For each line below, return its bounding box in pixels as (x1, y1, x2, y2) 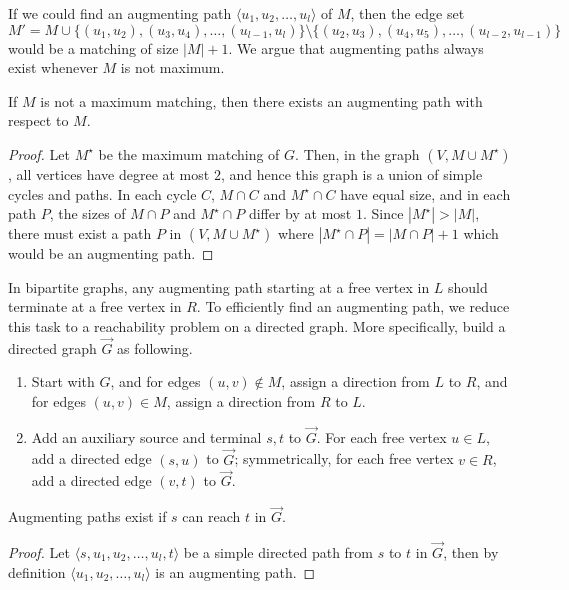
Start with (31, 371, 95, 392)
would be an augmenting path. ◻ (8, 243, 214, 264)
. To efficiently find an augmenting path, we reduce (196, 296, 510, 317)
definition (8, 561, 66, 582)
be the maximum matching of (98, 143, 280, 164)
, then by (443, 542, 499, 562)
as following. (117, 337, 193, 358)
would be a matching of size (8, 37, 179, 58)
